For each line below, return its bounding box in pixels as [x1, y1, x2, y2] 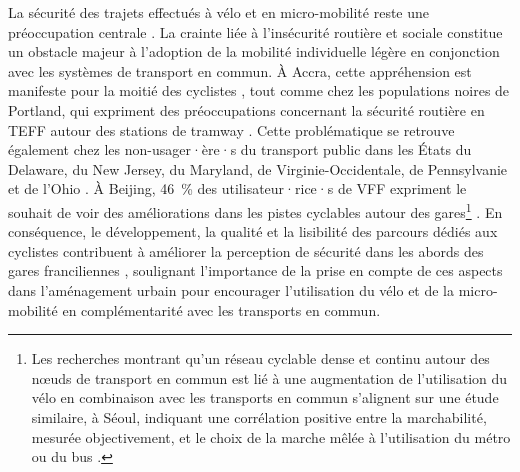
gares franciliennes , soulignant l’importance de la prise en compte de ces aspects [8, 260, 503, 281]
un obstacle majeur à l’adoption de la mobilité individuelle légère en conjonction [8, 41, 500, 62]
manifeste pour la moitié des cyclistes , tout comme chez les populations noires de [8, 80, 510, 101]
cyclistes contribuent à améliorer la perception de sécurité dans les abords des [8, 240, 484, 261]
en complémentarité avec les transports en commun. [62, 299, 381, 320]
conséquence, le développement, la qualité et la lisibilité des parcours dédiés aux [8, 221, 498, 242]
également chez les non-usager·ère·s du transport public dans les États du [8, 139, 472, 160]
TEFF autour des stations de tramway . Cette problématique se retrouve [8, 119, 455, 140]
